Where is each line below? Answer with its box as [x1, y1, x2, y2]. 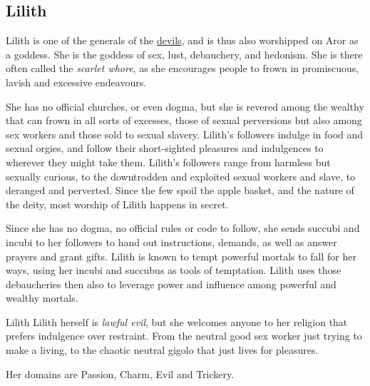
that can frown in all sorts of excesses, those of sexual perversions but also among [6, 113, 362, 128]
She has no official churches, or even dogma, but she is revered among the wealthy [6, 98, 364, 113]
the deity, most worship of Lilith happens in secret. [6, 196, 229, 211]
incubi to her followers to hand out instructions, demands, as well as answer [6, 234, 337, 249]
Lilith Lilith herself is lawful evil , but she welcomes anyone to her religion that [6, 314, 348, 329]
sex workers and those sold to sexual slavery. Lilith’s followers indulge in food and [6, 126, 364, 141]
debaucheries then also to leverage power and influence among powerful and [6, 276, 336, 291]
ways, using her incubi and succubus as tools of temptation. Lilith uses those [6, 263, 341, 278]
